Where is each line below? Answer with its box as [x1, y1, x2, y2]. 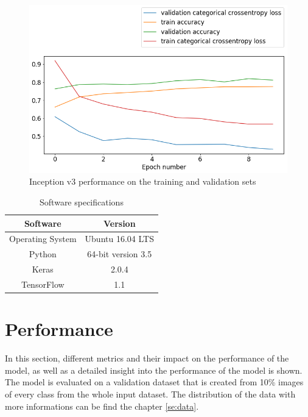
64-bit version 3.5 [87, 248, 152, 260]
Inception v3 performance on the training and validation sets [29, 175, 256, 188]
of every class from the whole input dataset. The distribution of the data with [5, 387, 296, 400]
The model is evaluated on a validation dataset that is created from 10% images [5, 376, 304, 388]
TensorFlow [21, 277, 65, 290]
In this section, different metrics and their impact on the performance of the [5, 352, 289, 365]
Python [29, 248, 57, 260]
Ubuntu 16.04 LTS [85, 232, 154, 245]
